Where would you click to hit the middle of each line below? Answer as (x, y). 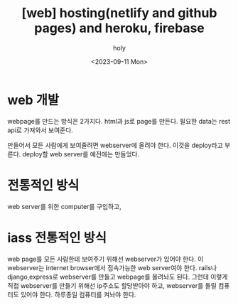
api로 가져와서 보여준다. (40, 130)
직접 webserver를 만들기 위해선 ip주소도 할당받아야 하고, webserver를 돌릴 (112, 285)
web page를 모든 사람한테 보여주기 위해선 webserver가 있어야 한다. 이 (106, 259)
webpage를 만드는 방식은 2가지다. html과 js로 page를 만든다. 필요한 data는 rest (119, 121)
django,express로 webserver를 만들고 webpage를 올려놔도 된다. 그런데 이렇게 (118, 277)
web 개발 (33, 100)
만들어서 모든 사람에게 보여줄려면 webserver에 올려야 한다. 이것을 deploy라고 (115, 145)
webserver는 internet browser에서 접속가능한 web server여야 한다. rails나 (112, 267)
